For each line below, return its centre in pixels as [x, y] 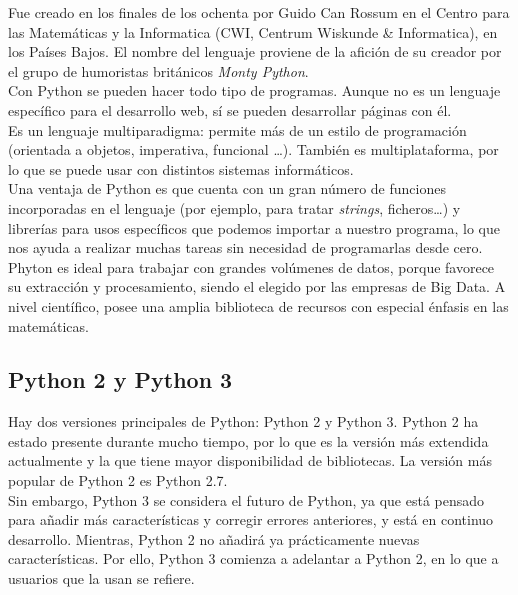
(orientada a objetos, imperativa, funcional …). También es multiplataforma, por [253, 149]
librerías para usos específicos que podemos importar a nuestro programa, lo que [254, 227]
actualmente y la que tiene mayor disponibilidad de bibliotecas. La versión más [250, 460]
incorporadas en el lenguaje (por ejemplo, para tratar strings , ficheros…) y [234, 207]
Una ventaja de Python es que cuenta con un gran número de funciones [227, 188]
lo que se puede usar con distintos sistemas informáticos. [181, 168]
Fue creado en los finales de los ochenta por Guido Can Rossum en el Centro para [259, 12]
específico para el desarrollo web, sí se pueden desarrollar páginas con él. [230, 109]
